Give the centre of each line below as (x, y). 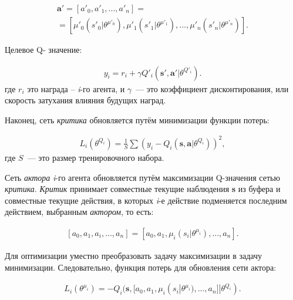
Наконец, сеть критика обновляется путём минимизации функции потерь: (137, 119)
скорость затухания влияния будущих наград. (85, 100)
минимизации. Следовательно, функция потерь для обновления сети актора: (141, 267)
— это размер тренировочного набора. (96, 157)
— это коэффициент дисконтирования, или (212, 88)
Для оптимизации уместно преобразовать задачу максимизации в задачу (134, 255)
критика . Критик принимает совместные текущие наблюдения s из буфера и (143, 189)
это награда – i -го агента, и (76, 88)
